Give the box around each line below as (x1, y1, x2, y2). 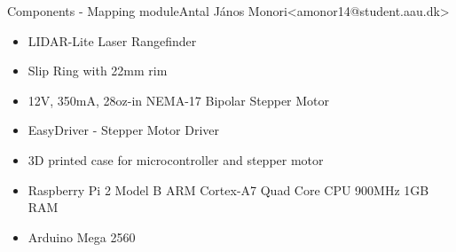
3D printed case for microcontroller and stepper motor (28, 150, 324, 169)
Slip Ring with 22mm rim (28, 61, 168, 80)
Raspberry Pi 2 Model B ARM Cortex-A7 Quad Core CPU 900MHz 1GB (28, 180, 429, 199)
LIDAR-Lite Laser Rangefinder (28, 31, 197, 50)
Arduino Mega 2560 (28, 227, 136, 246)
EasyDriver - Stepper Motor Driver (28, 121, 219, 139)
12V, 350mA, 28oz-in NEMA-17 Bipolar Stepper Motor (28, 91, 330, 109)
